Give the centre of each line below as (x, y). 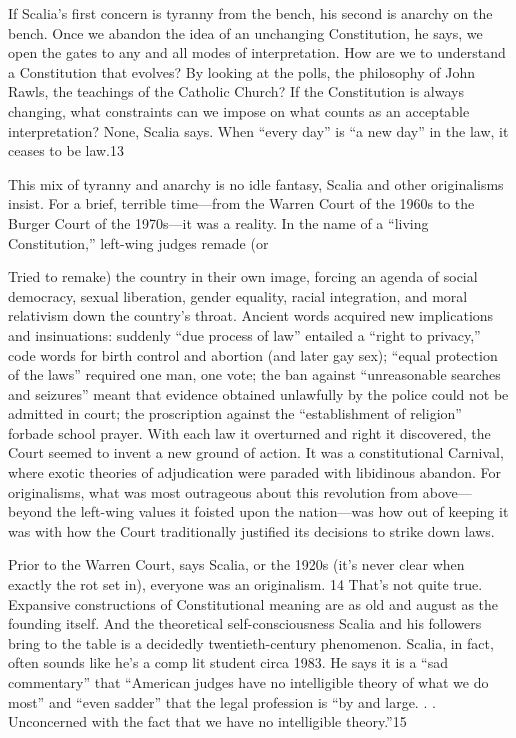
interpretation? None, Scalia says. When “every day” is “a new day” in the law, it (258, 130)
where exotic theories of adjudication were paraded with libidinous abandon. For (254, 472)
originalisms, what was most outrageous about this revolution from (213, 491)
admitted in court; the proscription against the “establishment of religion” (235, 413)
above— (447, 491)
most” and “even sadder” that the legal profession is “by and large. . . (222, 701)
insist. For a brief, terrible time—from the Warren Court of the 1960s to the (241, 203)
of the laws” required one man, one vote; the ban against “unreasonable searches (254, 374)
